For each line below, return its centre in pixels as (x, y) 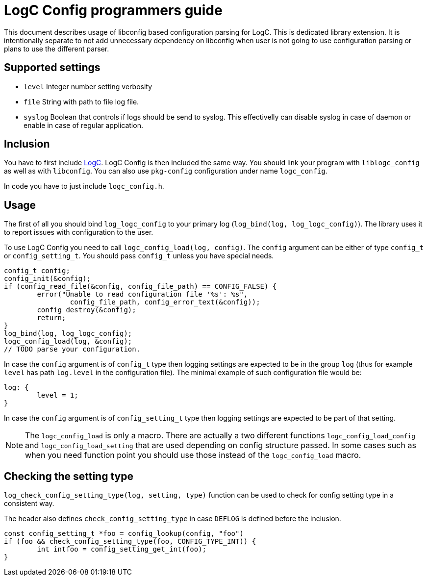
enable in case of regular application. (83, 125)
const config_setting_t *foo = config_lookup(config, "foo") (124, 534)
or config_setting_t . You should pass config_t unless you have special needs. (139, 256)
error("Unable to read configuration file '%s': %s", (142, 294)
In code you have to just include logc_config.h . (84, 186)
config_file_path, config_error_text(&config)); (165, 302)
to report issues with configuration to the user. (79, 232)
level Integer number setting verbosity (88, 86)
